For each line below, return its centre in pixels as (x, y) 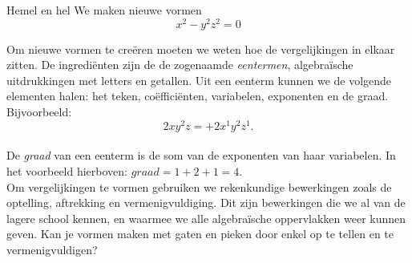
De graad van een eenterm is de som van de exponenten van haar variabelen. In (201, 155)
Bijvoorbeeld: (39, 112)
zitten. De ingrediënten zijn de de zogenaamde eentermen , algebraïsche (180, 65)
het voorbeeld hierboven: (67, 170)
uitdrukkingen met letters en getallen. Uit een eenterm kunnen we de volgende (199, 80)
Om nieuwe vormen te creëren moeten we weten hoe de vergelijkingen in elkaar (201, 49)
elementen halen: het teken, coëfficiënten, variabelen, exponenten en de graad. (198, 96)
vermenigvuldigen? (52, 249)
